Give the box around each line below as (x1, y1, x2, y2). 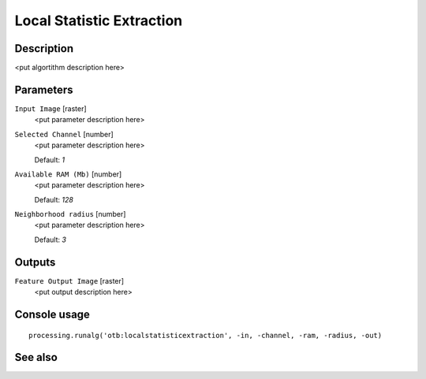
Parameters (14, 83, 73, 96)
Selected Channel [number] (14, 129, 114, 139)
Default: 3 (34, 235, 67, 244)
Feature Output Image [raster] (14, 276, 125, 285)
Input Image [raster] (14, 103, 87, 113)
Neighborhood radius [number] (14, 210, 126, 219)
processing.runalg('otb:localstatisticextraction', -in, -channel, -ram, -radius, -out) (28, 331, 383, 340)
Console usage (14, 307, 91, 321)
